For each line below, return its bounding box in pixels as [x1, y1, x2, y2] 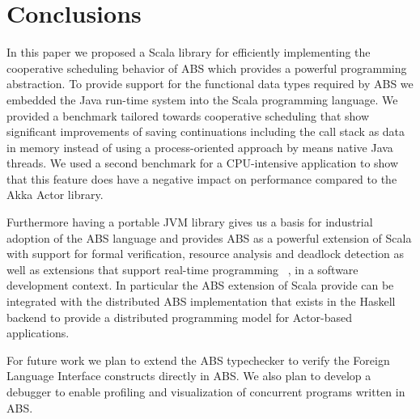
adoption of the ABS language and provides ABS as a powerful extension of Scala [6, 229, 412, 246]
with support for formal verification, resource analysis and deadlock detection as [6, 245, 405, 262]
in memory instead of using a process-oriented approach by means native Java [6, 138, 393, 155]
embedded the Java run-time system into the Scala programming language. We [6, 91, 398, 108]
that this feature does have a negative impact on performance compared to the [6, 170, 397, 187]
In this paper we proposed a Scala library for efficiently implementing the [6, 44, 371, 61]
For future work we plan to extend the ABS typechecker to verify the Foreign [6, 351, 390, 368]
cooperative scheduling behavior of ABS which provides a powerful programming [6, 59, 407, 76]
